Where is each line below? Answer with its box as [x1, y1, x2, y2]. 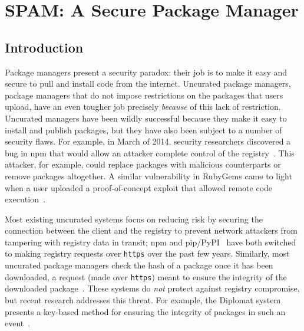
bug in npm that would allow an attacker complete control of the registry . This [5, 146, 295, 159]
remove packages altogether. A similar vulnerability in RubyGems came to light [5, 169, 292, 182]
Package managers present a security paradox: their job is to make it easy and [5, 65, 288, 78]
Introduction [5, 38, 84, 56]
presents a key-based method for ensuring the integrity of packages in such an [5, 305, 286, 317]
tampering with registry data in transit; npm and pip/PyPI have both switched [5, 235, 296, 248]
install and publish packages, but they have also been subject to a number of [5, 123, 282, 136]
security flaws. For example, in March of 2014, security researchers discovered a [5, 135, 291, 148]
